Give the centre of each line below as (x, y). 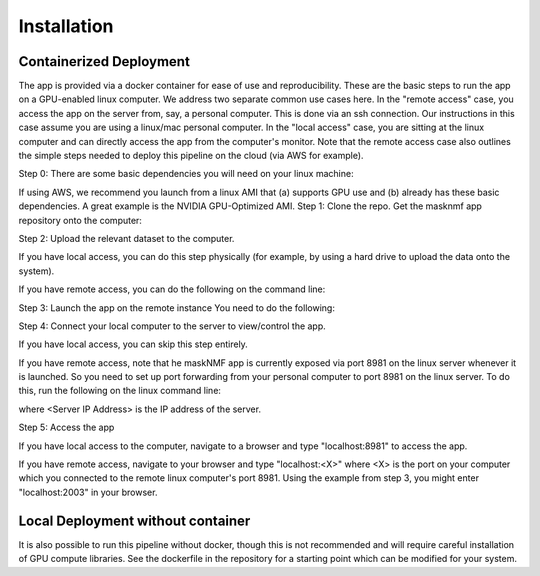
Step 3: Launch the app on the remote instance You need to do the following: (176, 307)
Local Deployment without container (134, 520)
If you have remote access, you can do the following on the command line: (172, 289)
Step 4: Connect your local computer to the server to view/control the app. (172, 326)
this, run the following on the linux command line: (120, 391)
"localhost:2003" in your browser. (88, 492)
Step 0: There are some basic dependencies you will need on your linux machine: (186, 174)
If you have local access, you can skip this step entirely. (133, 344)
